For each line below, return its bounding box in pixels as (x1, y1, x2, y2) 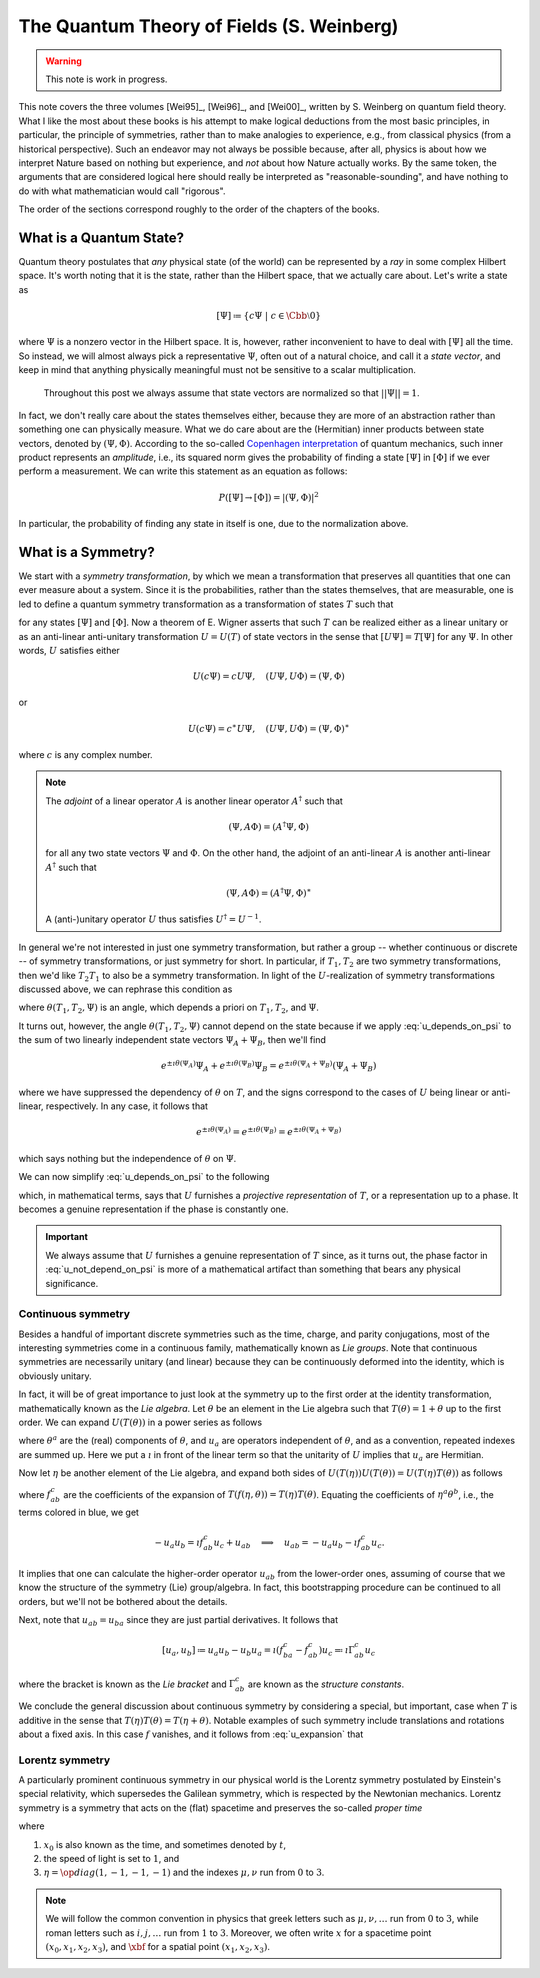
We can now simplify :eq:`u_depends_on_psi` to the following (18, 1171, 270, 1183)
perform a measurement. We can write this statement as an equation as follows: (18, 465, 348, 477)
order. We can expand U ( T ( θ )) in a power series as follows (18, 1416, 263, 1429)
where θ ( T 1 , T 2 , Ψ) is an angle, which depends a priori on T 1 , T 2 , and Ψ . (18, 1001, 320, 1016)
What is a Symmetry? (18, 543, 155, 560)
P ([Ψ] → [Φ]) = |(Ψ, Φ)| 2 (218, 490, 319, 503)
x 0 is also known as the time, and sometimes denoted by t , (43, 1838, 287, 1853)
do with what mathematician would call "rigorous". (18, 185, 226, 197)
